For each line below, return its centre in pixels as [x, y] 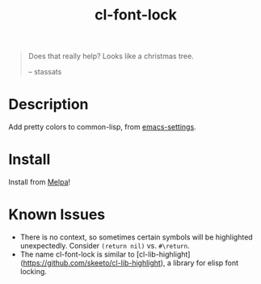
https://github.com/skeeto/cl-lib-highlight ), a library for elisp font [131, 263]
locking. [33, 271]
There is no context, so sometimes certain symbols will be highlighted [136, 237]
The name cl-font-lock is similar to [77, 254]
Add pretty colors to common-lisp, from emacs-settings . [102, 127]
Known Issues [57, 215]
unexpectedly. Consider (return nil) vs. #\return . [105, 246]
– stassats [45, 72]
